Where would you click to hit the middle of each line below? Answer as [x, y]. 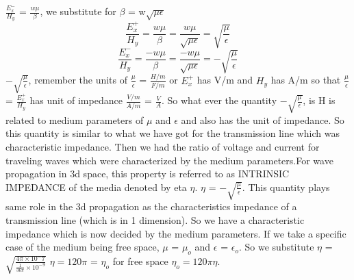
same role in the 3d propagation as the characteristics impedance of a [151, 206]
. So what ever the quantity [219, 100]
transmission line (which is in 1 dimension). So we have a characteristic [155, 219]
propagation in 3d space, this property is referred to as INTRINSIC [148, 174]
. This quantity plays [286, 187]
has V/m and [225, 80]
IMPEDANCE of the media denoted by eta [96, 187]
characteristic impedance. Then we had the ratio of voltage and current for [163, 147]
